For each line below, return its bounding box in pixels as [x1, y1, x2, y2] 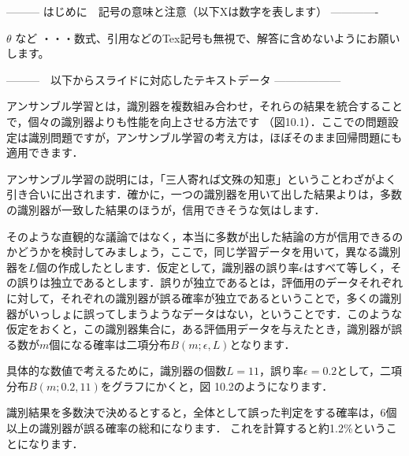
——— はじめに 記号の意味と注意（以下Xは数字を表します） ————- [6, 3, 379, 19]
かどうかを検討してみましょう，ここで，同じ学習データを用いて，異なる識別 [6, 243, 401, 260]
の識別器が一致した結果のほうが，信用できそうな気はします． [6, 201, 325, 217]
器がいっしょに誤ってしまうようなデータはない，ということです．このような [6, 305, 403, 321]
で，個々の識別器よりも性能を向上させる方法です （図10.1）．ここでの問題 [6, 113, 388, 129]
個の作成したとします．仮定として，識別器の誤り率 [35, 258, 299, 275]
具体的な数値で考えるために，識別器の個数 [6, 362, 226, 379]
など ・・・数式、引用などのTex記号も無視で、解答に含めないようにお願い [15, 29, 400, 46]
